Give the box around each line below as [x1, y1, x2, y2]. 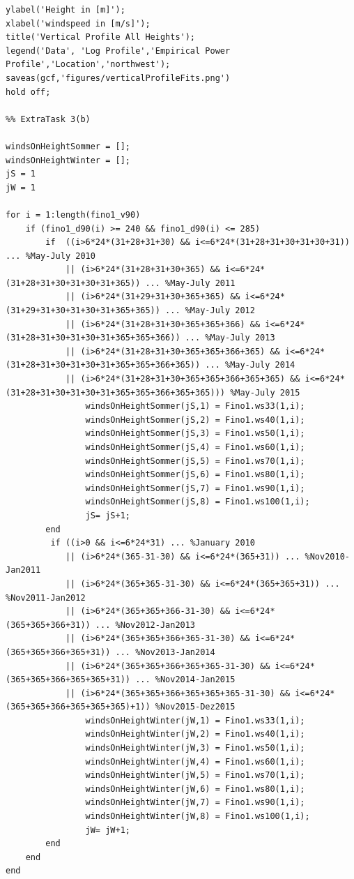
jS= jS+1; [85, 510, 130, 520]
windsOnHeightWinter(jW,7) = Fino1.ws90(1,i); [85, 797, 305, 808]
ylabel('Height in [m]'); [6, 5, 125, 15]
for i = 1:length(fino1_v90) [6, 209, 141, 220]
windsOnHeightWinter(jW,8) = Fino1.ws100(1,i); [85, 811, 310, 822]
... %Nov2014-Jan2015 [135, 675, 236, 685]
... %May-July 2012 [165, 306, 255, 316]
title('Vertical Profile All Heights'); [6, 32, 196, 43]
